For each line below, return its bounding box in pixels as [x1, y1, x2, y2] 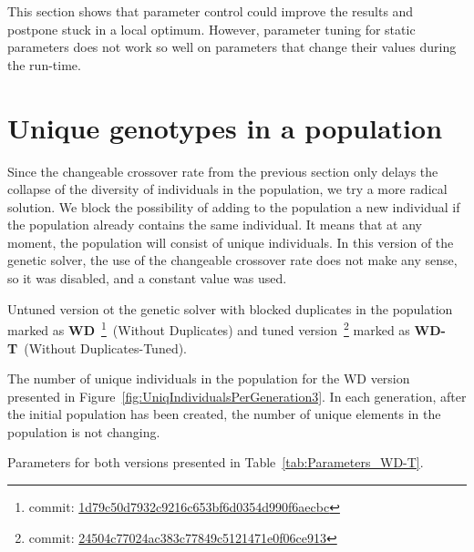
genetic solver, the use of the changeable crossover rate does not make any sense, [7, 250, 458, 270]
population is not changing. [7, 422, 160, 441]
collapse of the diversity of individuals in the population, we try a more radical [7, 179, 448, 199]
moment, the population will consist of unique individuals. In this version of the [7, 232, 454, 251]
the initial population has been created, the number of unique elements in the [7, 404, 441, 424]
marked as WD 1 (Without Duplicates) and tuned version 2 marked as [7, 318, 410, 339]
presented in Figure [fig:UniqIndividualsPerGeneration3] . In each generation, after [7, 386, 467, 405]
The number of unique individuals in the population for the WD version [7, 369, 410, 388]
